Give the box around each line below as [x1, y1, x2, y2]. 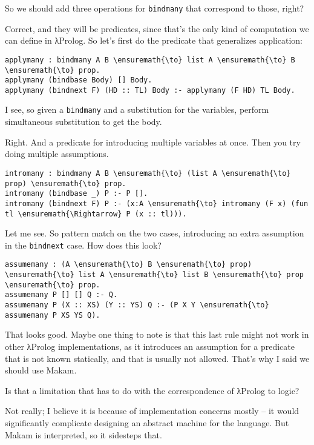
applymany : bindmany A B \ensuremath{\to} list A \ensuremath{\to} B [5, 55, 295, 64]
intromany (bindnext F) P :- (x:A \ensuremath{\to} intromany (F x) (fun [5, 199, 309, 208]
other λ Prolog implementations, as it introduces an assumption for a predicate [5, 340, 295, 352]
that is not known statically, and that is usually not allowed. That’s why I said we [5, 352, 310, 364]
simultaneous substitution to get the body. [5, 115, 162, 128]
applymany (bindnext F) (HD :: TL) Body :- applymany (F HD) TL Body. [5, 85, 295, 95]
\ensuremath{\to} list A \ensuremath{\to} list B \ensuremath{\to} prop [5, 270, 304, 279]
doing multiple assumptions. [5, 147, 109, 160]
